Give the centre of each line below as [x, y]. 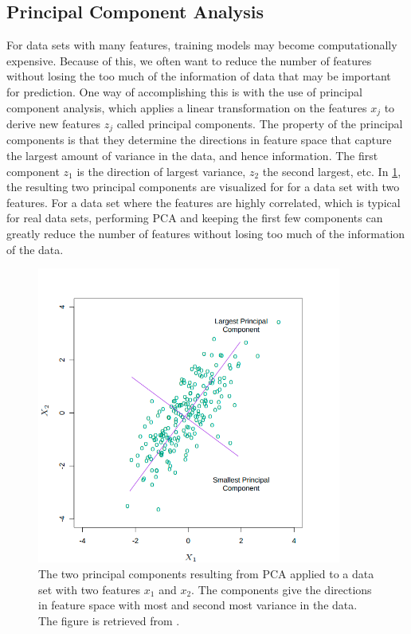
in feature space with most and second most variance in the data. [198, 605]
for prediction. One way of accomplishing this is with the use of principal [184, 91]
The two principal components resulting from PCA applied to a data [206, 574]
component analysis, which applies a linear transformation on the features [187, 107]
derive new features [53, 124]
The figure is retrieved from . [109, 620]
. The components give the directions [282, 589]
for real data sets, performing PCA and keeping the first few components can [195, 218]
